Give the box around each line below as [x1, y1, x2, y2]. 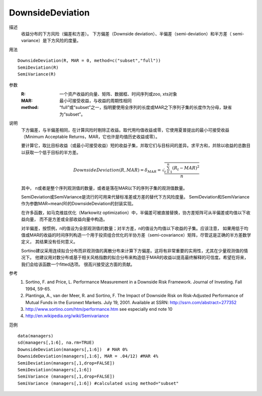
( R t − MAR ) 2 [172, 165, 200, 172]
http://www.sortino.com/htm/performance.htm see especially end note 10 [25, 306, 173, 312]
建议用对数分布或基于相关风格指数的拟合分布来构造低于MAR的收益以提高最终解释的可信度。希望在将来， [39, 255, 249, 260]
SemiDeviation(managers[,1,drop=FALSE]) [17, 360, 115, 366]
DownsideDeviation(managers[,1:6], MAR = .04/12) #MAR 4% [17, 353, 159, 359]
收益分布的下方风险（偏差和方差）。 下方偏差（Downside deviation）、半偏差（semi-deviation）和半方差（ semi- [21, 30, 245, 36]
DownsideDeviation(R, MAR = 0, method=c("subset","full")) [17, 58, 161, 63]
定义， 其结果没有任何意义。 [21, 239, 78, 244]
